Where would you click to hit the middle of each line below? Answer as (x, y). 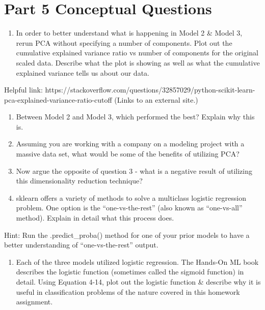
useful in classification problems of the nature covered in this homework (128, 291)
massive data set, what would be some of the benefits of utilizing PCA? (128, 154)
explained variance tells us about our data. (83, 72)
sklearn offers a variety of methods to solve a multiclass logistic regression (131, 197)
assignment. (34, 302)
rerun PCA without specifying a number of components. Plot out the (124, 42)
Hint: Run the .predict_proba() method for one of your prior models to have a (127, 235)
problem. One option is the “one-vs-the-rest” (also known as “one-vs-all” (129, 208)
